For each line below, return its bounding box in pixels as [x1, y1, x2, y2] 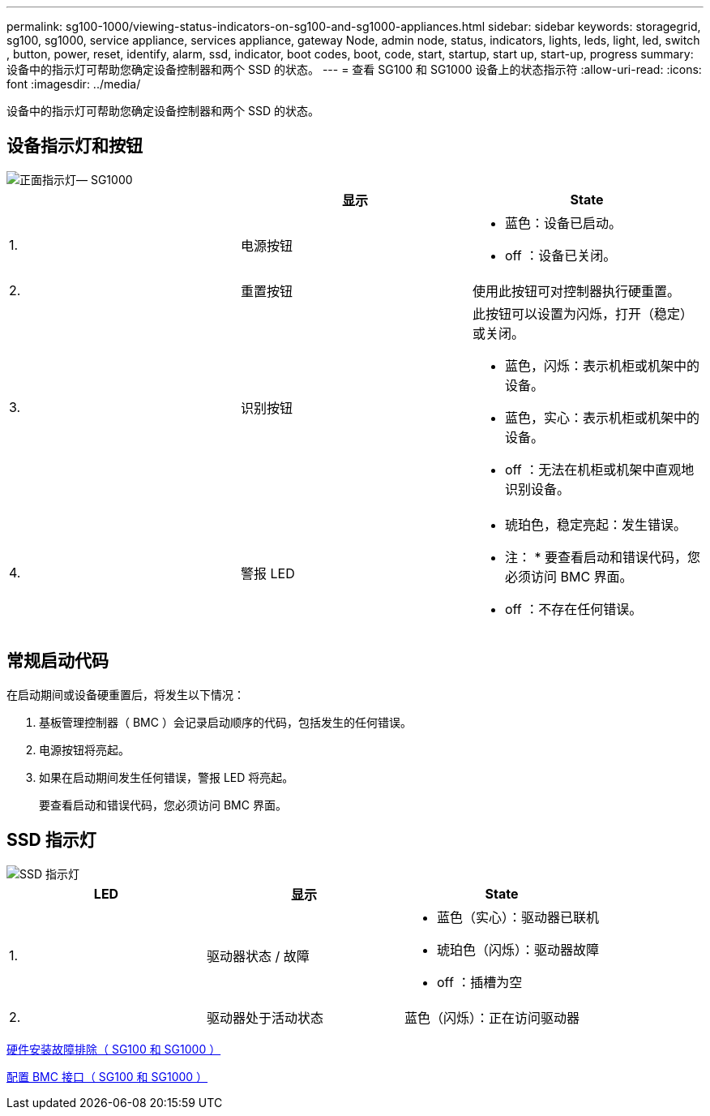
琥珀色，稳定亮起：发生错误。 [504, 516, 686, 533]
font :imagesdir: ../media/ [6, 77, 141, 91]
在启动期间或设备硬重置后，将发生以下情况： [6, 687, 245, 702]
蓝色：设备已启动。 [504, 214, 622, 231]
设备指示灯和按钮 [6, 135, 143, 157]
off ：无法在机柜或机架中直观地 [504, 461, 695, 478]
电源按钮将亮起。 [39, 742, 130, 757]
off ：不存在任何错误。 [504, 600, 643, 617]
